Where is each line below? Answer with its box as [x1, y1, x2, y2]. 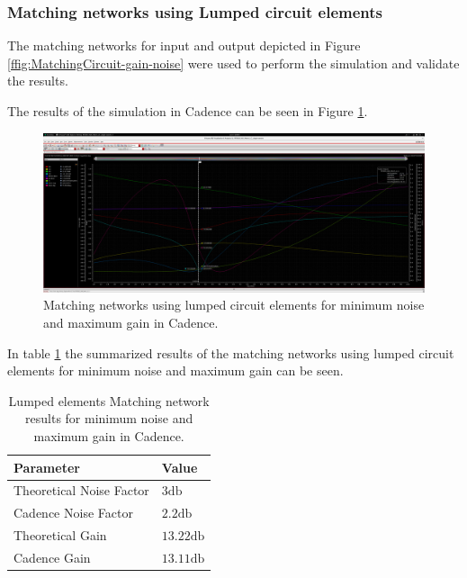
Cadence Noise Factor [13, 503, 133, 522]
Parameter [13, 457, 80, 476]
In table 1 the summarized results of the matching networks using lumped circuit [7, 343, 454, 362]
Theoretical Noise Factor [13, 481, 149, 500]
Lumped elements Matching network [8, 391, 210, 410]
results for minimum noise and [25, 409, 193, 428]
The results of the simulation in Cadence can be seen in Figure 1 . [7, 102, 368, 120]
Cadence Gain [13, 547, 91, 566]
